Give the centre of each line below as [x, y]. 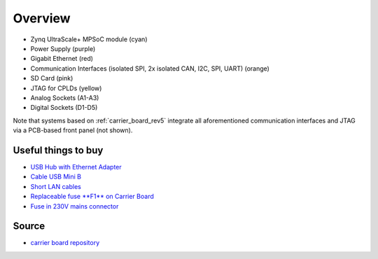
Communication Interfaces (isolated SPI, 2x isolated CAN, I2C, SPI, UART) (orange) [150, 68]
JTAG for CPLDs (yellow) [66, 88]
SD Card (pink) [52, 78]
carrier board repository [65, 243]
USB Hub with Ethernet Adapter [76, 167]
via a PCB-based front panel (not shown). [73, 130]
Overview [42, 18]
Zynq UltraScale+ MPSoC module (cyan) [89, 39]
